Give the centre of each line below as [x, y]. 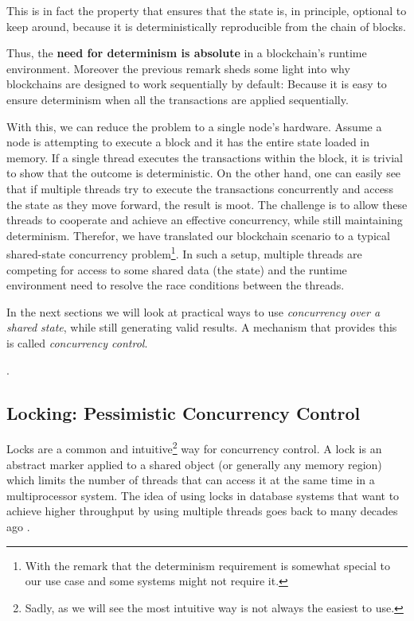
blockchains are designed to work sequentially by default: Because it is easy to [197, 84]
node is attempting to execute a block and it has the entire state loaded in [188, 142]
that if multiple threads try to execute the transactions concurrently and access [200, 188]
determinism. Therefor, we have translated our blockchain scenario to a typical [198, 235]
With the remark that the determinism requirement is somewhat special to [207, 565]
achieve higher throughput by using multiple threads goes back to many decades [202, 511]
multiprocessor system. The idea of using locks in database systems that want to [203, 495]
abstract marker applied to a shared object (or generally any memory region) [194, 464]
